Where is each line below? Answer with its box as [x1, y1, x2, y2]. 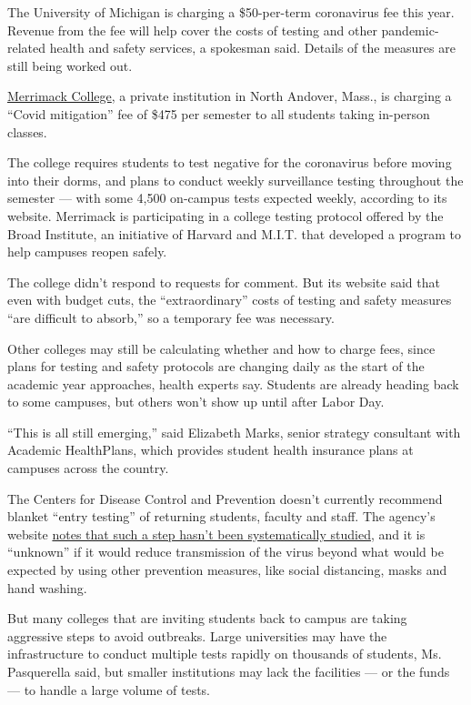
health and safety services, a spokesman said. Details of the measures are [49, 38, 456, 57]
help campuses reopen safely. [7, 242, 167, 261]
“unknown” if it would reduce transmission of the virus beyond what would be [7, 542, 444, 561]
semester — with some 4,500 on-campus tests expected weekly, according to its [7, 188, 447, 207]
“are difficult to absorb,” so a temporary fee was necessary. [7, 307, 335, 327]
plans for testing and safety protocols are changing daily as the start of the [7, 357, 425, 376]
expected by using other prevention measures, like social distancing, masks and [7, 560, 447, 579]
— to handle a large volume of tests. [7, 680, 211, 699]
